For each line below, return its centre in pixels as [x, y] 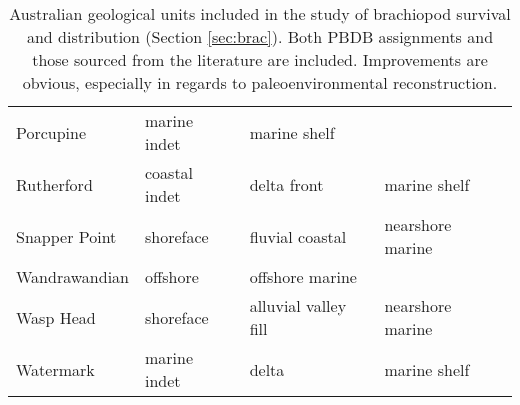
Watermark [55, 369]
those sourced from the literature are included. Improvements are [260, 59]
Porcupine [51, 132]
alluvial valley [298, 305]
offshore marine [303, 276]
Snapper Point [66, 236]
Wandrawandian [72, 276]
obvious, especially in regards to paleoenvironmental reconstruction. [260, 82]
